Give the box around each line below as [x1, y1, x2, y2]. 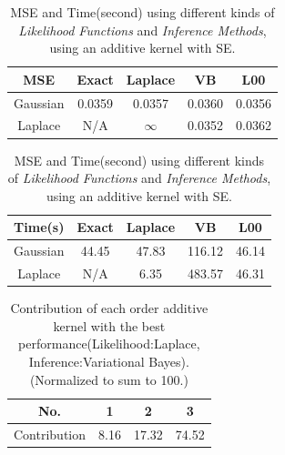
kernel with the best [53, 316, 166, 335]
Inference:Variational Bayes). [28, 351, 189, 370]
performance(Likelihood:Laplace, [18, 334, 200, 353]
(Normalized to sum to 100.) [29, 369, 188, 389]
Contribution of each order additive [10, 298, 209, 318]
